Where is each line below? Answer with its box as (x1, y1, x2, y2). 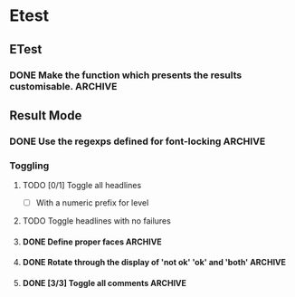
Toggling (9, 159, 50, 172)
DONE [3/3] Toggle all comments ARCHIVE (22, 277, 187, 288)
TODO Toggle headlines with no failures (22, 216, 172, 226)
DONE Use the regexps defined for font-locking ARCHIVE (9, 135, 266, 148)
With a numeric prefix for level (35, 197, 149, 208)
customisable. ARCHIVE (9, 80, 118, 92)
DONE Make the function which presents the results (9, 69, 243, 81)
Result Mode (9, 108, 82, 123)
